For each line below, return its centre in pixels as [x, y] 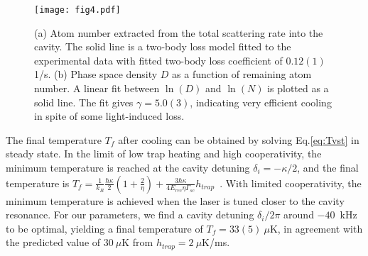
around [299, 215]
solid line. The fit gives [84, 102]
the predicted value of [53, 242]
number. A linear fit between [97, 88]
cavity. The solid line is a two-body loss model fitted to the [163, 46]
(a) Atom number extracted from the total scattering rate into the [179, 32]
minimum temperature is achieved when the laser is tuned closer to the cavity [175, 200]
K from [137, 242]
